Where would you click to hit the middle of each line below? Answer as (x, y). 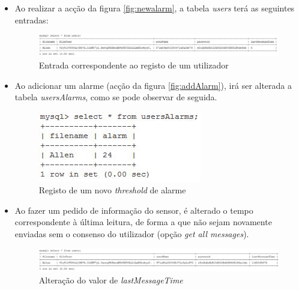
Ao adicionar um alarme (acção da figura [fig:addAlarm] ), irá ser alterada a (153, 85)
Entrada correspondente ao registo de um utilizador (134, 65)
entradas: (32, 20)
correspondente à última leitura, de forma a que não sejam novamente (143, 222)
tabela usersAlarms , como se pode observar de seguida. (116, 97)
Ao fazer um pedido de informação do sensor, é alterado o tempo (134, 210)
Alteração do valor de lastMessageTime (111, 279)
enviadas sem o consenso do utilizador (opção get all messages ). (132, 234)
